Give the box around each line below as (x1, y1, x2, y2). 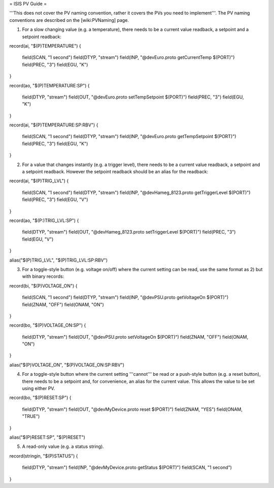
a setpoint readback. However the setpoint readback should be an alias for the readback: (22, 169, 209, 175)
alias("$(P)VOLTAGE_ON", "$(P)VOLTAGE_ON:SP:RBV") (9, 362, 124, 368)
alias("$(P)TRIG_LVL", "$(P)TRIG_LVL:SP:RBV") (9, 257, 108, 263)
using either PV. (22, 385, 55, 392)
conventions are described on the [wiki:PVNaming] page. (9, 17, 129, 23)
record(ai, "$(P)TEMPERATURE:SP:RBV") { (9, 122, 98, 128)
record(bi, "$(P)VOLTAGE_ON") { (9, 282, 78, 289)
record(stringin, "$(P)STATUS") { (9, 452, 78, 459)
